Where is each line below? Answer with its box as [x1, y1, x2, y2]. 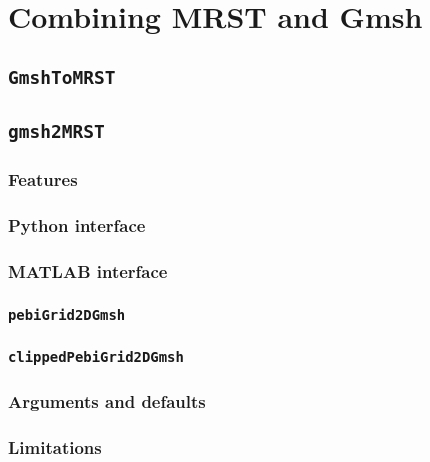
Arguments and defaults [8, 389, 206, 414]
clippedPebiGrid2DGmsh [8, 348, 184, 365]
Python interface [8, 212, 146, 237]
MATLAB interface [8, 258, 168, 283]
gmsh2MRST [8, 121, 105, 143]
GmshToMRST [8, 66, 116, 88]
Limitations [8, 435, 102, 460]
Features [8, 167, 78, 192]
